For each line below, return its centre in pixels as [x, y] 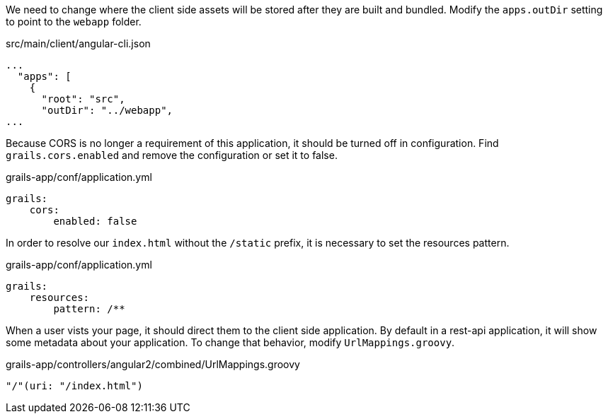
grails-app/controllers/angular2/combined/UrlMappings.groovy [153, 364]
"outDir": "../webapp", [107, 110]
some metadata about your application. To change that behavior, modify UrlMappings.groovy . [230, 342]
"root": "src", [83, 99]
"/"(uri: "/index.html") [74, 386]
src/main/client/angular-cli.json [78, 43]
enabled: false [95, 221]
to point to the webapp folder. [74, 22]
